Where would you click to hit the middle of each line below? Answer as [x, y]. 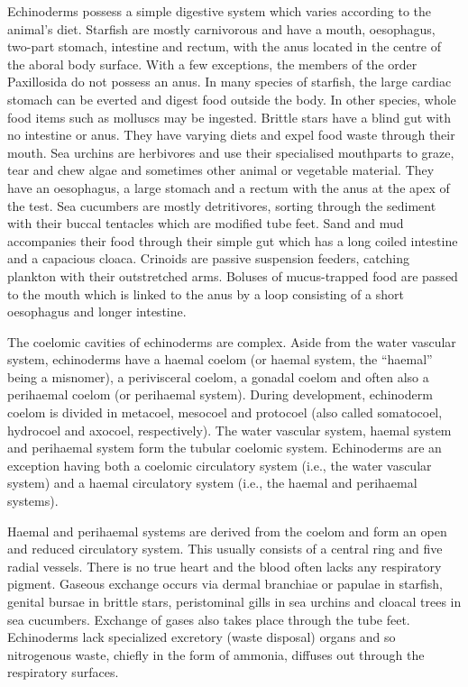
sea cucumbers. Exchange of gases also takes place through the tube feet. [209, 619]
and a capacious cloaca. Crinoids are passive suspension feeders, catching [208, 258]
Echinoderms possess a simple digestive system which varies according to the [220, 11]
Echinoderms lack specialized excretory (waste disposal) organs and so [202, 637]
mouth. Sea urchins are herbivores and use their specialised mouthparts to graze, [231, 152]
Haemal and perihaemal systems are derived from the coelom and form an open [227, 531]
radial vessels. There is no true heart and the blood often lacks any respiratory [225, 566]
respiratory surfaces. [63, 672]
